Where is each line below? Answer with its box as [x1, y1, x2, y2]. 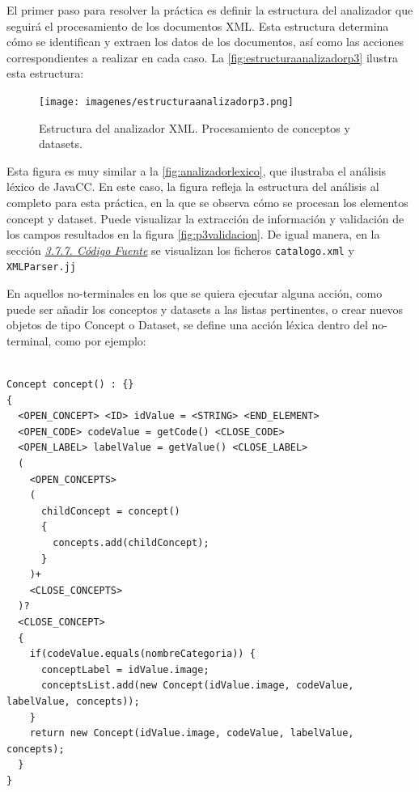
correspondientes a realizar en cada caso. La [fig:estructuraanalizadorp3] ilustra [6, 49, 398, 66]
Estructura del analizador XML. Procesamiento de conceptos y [39, 119, 350, 136]
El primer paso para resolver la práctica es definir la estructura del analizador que [6, 2, 413, 18]
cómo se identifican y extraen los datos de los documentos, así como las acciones [6, 33, 404, 50]
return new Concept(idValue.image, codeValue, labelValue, [29, 727, 354, 739]
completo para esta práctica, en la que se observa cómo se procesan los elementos [6, 194, 408, 210]
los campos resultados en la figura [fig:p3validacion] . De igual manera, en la [6, 226, 380, 243]
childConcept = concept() [40, 505, 180, 517]
